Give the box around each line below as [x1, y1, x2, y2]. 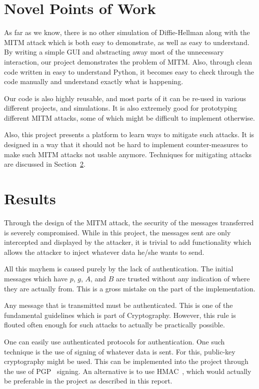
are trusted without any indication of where [116, 273, 250, 283]
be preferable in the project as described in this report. [4, 375, 172, 386]
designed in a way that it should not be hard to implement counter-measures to [4, 139, 248, 150]
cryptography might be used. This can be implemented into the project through [4, 356, 248, 366]
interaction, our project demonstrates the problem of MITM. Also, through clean [4, 56, 252, 67]
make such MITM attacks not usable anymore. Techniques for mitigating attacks [4, 149, 252, 159]
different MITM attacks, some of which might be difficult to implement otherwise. [4, 112, 255, 123]
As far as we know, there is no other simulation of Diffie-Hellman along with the [4, 27, 250, 38]
